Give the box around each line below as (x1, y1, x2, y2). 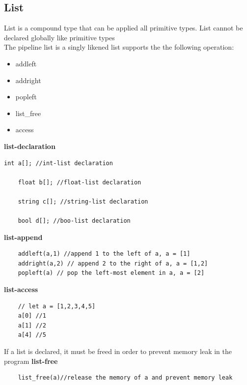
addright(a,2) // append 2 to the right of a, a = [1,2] (18, 260, 208, 267)
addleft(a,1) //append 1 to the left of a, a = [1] (18, 250, 191, 258)
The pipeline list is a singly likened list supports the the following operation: (4, 42, 234, 52)
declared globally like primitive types (4, 32, 115, 42)
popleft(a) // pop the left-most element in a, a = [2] (18, 269, 205, 277)
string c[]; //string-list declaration (18, 198, 148, 205)
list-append (4, 232, 43, 242)
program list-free (4, 355, 58, 366)
